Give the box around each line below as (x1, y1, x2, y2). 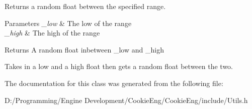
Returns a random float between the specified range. (5, 1, 166, 11)
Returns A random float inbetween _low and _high (5, 44, 164, 54)
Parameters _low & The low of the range (5, 17, 132, 28)
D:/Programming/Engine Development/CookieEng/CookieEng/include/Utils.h (5, 94, 248, 105)
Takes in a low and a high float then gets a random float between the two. (5, 61, 233, 71)
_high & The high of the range (5, 27, 100, 38)
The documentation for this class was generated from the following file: (5, 77, 223, 88)
